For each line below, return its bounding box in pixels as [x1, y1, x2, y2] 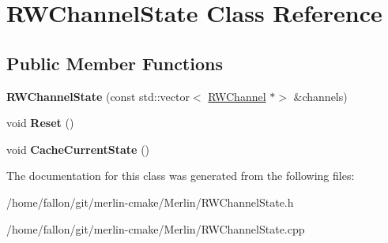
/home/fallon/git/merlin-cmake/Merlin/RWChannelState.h [6, 193, 294, 210]
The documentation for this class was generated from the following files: [6, 167, 355, 184]
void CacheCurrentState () [6, 140, 150, 157]
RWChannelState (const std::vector [6, 88, 190, 104]
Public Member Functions [6, 50, 223, 75]
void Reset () [6, 114, 74, 131]
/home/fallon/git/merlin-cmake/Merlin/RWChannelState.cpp [6, 220, 305, 237]
